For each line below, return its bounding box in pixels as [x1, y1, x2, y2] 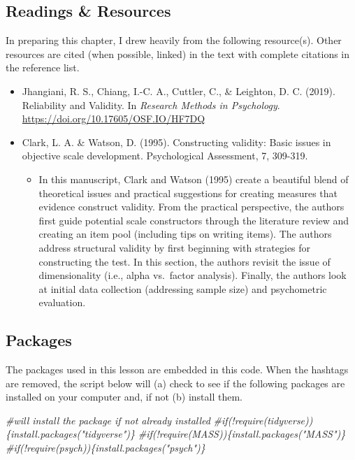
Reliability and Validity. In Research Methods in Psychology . [22, 97, 280, 112]
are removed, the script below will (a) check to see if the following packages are [6, 375, 345, 390]
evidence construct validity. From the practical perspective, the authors [38, 199, 345, 214]
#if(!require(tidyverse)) [213, 412, 313, 427]
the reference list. [6, 60, 80, 75]
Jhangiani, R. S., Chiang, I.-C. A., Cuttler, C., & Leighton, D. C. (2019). [22, 83, 335, 98]
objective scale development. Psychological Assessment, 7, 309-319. [22, 148, 308, 163]
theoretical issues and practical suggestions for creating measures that [38, 185, 338, 200]
